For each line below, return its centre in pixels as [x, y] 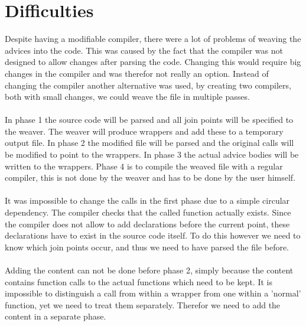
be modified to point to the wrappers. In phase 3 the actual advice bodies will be [152, 154]
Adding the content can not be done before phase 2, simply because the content [149, 270]
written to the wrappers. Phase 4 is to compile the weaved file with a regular [144, 166]
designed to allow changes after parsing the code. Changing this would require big [153, 62]
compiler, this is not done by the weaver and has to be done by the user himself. [150, 177]
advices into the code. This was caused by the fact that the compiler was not [144, 50]
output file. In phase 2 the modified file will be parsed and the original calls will [149, 143]
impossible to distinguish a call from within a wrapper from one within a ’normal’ [153, 293]
